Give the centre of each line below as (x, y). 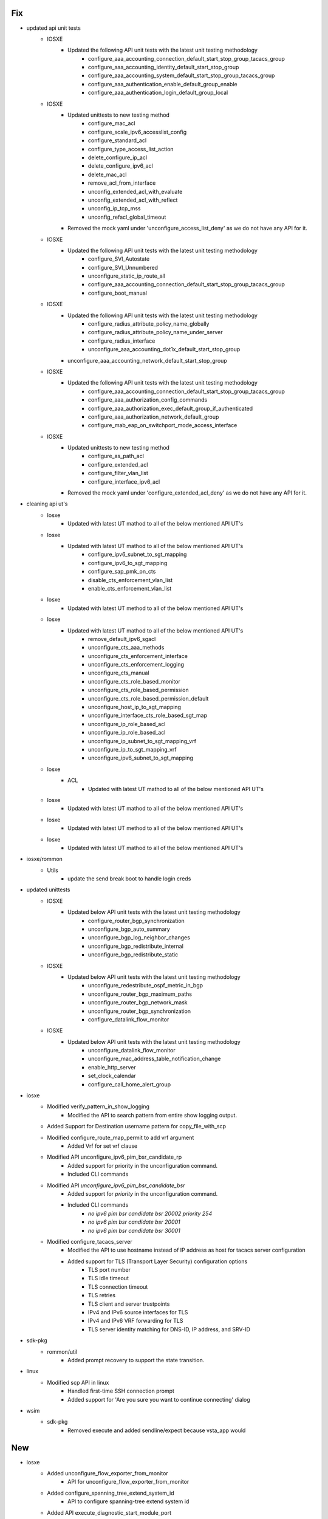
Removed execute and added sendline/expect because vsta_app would (157, 1430)
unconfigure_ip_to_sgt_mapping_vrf (133, 749)
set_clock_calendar (112, 1076)
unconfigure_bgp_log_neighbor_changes (139, 938)
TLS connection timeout (118, 1287)
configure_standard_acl (118, 140)
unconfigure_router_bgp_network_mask (138, 1003)
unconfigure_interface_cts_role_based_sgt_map (148, 715)
